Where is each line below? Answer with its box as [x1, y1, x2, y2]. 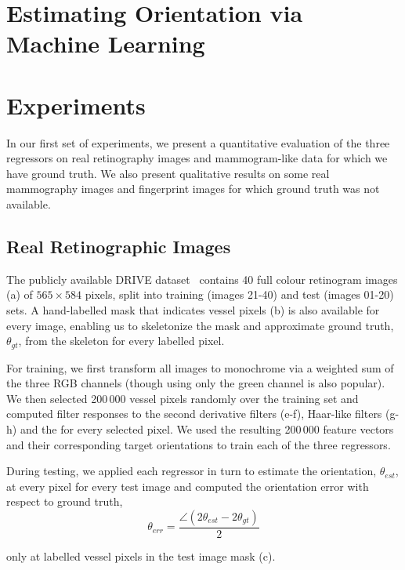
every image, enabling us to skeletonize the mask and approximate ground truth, [6, 317, 394, 333]
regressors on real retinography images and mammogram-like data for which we [6, 150, 388, 166]
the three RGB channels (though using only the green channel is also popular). [6, 375, 385, 391]
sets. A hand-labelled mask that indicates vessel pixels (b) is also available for [6, 302, 380, 318]
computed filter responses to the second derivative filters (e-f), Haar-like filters [6, 405, 382, 422]
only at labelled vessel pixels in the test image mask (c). [6, 548, 276, 565]
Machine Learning [6, 27, 205, 60]
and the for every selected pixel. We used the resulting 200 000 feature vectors [20, 421, 394, 437]
